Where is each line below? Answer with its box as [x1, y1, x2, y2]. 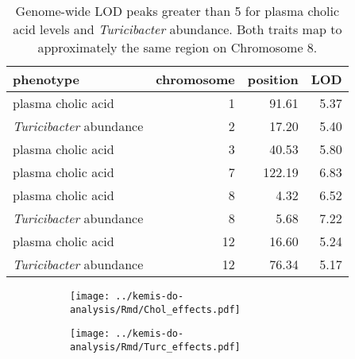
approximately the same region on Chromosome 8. [37, 38, 318, 56]
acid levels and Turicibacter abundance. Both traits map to [13, 20, 342, 38]
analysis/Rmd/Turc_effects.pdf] [70, 341, 241, 353]
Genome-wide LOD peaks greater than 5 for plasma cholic [15, 2, 340, 20]
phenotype [13, 70, 79, 88]
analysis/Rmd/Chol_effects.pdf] [70, 303, 241, 315]
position [247, 70, 299, 88]
